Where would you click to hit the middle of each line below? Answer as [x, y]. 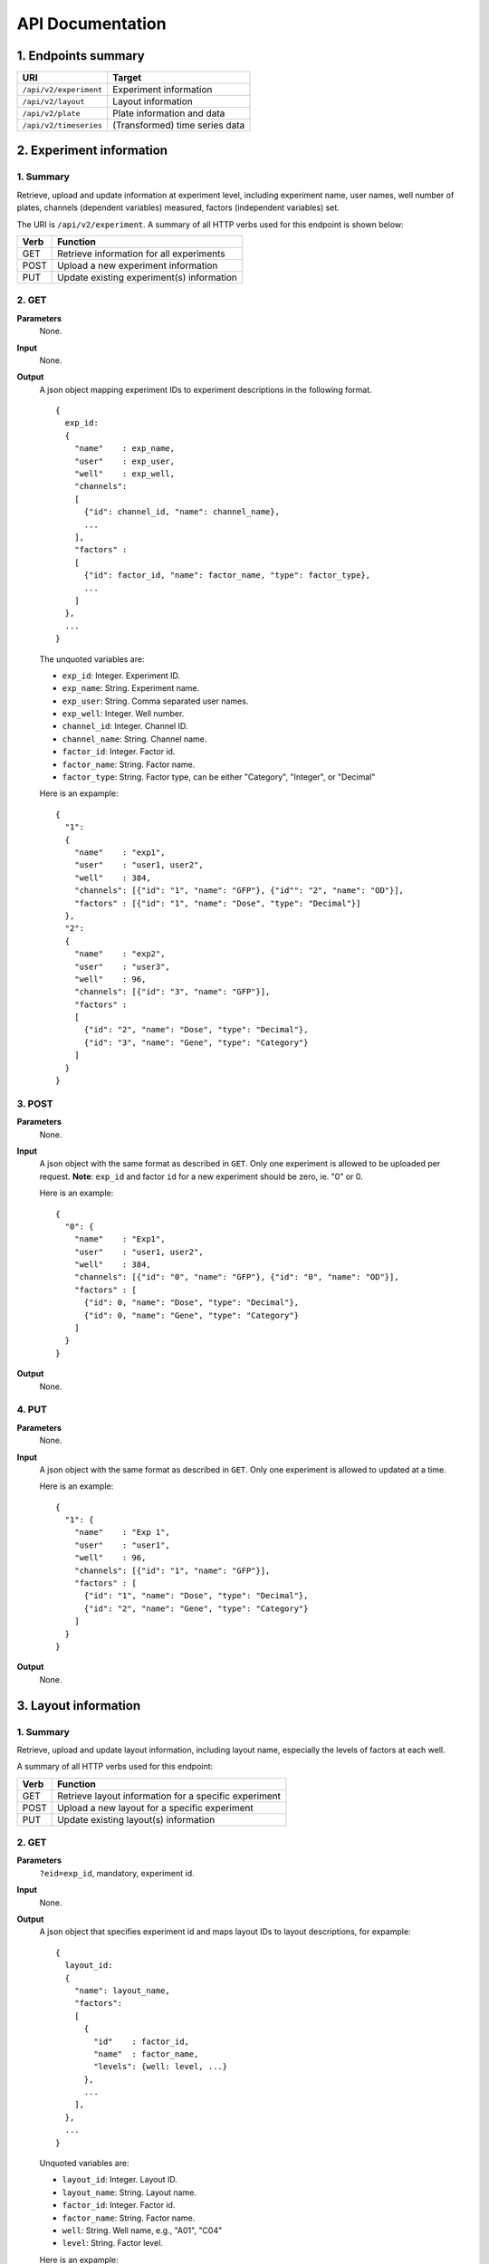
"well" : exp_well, [125, 474]
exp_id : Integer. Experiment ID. [121, 676]
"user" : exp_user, [125, 461]
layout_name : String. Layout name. [129, 2192]
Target [127, 78]
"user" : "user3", [122, 966]
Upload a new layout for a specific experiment [155, 1808]
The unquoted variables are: [92, 659]
